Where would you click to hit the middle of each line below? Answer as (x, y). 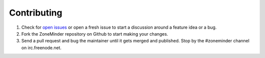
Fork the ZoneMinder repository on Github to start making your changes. (95, 34)
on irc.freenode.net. (41, 48)
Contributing (36, 13)
